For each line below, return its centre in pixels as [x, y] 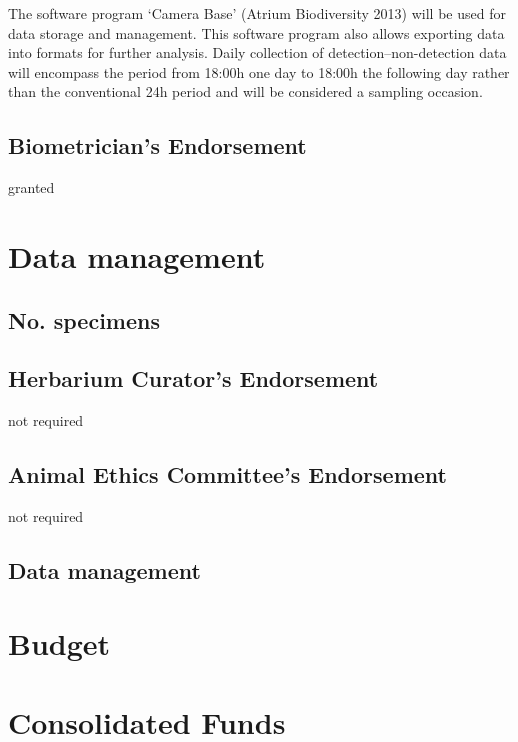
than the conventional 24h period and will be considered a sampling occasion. [245, 91]
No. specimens [84, 319]
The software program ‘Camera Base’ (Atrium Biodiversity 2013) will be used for [257, 13]
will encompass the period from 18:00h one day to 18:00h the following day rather [259, 71]
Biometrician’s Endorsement [157, 145]
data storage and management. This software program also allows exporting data [256, 32]
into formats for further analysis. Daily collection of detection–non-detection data [257, 52]
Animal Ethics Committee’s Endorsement [227, 474]
